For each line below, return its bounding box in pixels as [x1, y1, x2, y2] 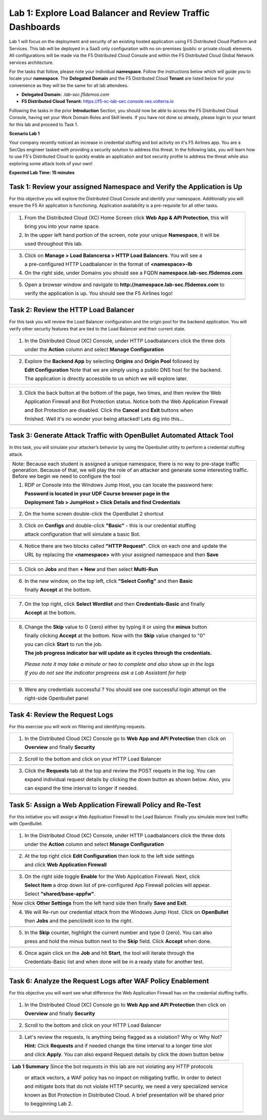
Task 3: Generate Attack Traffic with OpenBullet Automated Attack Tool [9, 432, 234, 440]
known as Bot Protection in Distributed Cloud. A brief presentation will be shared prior [24, 1092, 224, 1099]
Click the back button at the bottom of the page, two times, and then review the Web [24, 389, 222, 396]
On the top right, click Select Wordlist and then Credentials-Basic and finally [24, 601, 205, 608]
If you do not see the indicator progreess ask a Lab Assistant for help [24, 670, 186, 677]
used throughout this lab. [24, 240, 83, 247]
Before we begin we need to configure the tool [12, 473, 121, 480]
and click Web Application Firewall [24, 861, 107, 868]
